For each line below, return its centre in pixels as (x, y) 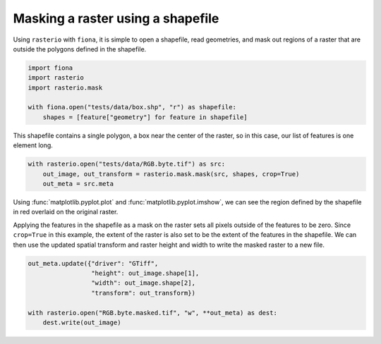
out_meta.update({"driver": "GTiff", (93, 263)
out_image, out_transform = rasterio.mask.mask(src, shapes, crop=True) (171, 174)
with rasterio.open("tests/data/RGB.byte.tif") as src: (127, 164)
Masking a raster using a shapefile (116, 18)
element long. (33, 145)
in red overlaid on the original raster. (66, 212)
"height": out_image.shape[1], (145, 273)
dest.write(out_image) (82, 322)
